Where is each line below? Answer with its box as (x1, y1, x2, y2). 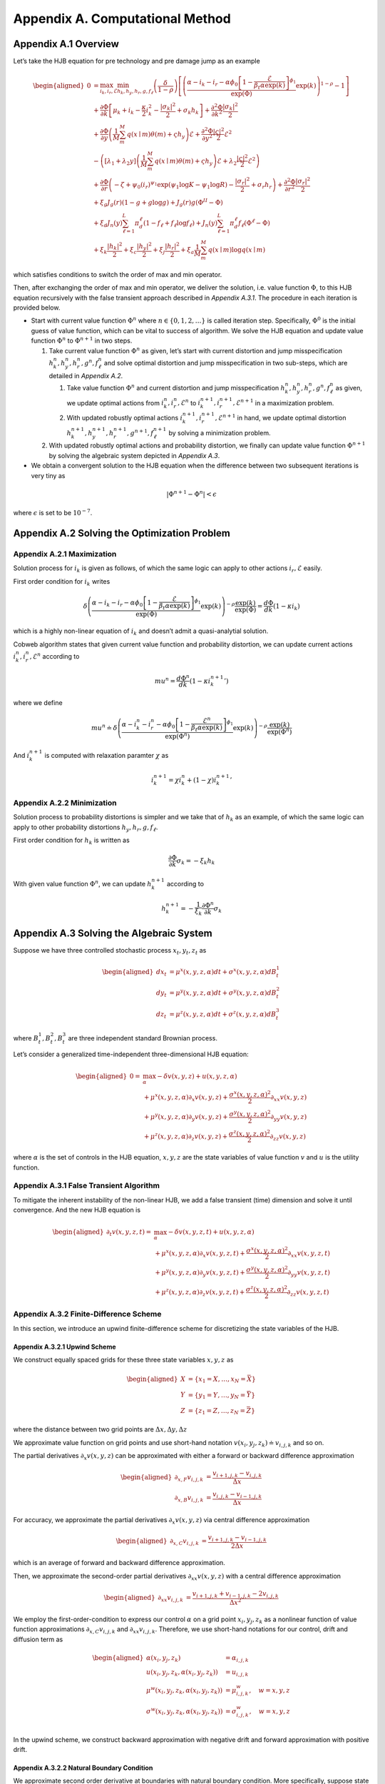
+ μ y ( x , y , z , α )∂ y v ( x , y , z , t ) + (154, 1267, 246, 1278)
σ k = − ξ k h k (176, 856, 215, 866)
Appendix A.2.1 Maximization (13, 549, 117, 559)
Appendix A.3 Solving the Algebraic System (13, 927, 213, 939)
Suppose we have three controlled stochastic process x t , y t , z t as (13, 946, 207, 956)
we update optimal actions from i (66, 398, 164, 407)
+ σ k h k (176, 106, 200, 116)
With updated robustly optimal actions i (66, 413, 183, 422)
